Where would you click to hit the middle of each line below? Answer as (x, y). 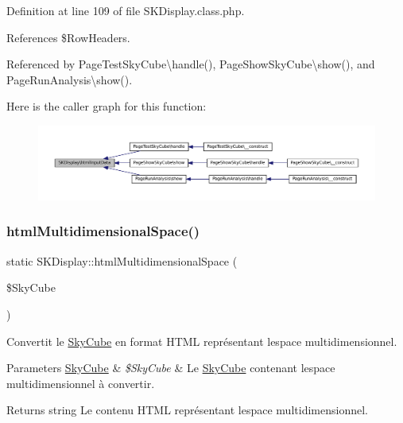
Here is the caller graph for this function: (107, 106)
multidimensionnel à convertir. (81, 383)
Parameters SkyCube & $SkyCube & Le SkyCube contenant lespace (171, 368)
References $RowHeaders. (68, 37)
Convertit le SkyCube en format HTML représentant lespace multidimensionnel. (202, 341)
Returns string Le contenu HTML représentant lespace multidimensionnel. (187, 410)
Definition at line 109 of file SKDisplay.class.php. (126, 10)
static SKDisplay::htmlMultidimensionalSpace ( (122, 260)
